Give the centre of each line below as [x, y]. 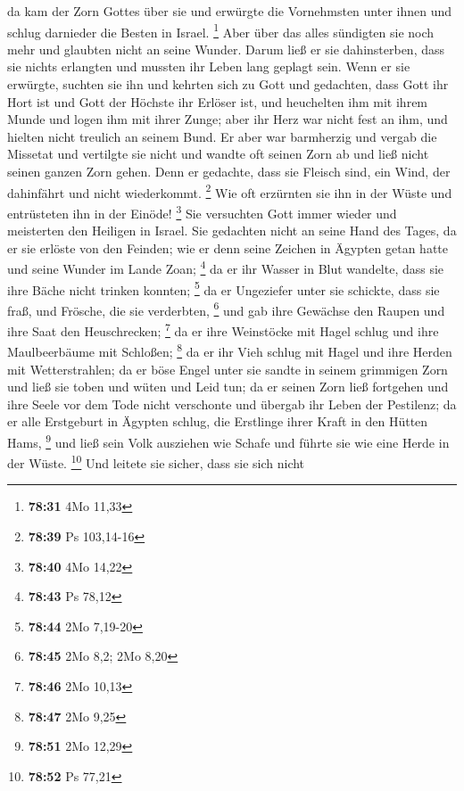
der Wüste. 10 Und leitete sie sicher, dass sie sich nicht [156, 461]
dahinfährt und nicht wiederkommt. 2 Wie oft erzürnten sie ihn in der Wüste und [230, 191]
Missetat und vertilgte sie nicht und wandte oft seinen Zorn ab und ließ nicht [218, 154]
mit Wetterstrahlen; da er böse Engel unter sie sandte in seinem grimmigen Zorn [228, 369]
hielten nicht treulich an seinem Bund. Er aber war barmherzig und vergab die [222, 136]
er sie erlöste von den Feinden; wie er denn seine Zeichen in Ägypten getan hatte [228, 247]
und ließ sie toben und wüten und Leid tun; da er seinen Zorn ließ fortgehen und [228, 387]
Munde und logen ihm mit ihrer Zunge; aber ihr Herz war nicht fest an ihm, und [228, 119]
